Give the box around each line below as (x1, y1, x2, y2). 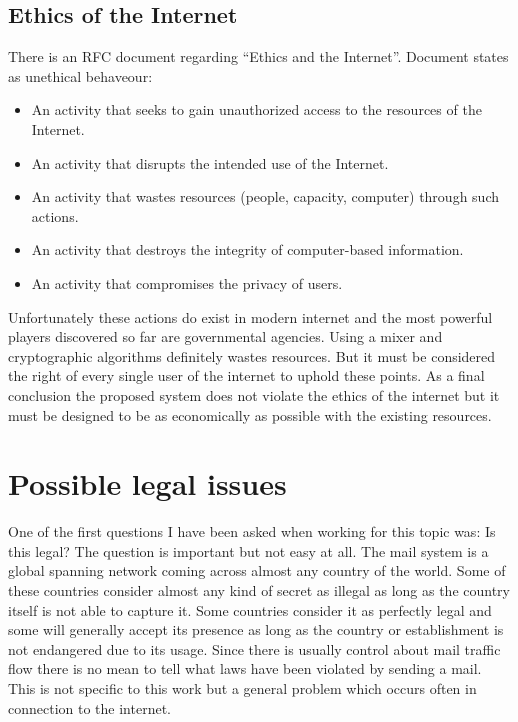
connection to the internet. (8, 697, 171, 718)
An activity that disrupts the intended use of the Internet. (31, 152, 389, 173)
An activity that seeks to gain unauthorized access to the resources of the (31, 99, 482, 120)
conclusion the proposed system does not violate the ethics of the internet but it (8, 384, 500, 405)
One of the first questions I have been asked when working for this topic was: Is (8, 521, 496, 542)
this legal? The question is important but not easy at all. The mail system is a (8, 540, 489, 561)
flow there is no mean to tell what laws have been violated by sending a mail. (8, 658, 482, 679)
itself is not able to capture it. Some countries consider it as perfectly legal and (8, 599, 492, 620)
